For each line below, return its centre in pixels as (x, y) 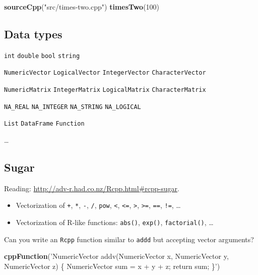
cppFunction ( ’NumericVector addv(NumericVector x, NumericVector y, (116, 256)
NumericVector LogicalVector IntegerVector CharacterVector (105, 73)
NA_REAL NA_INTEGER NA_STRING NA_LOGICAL (73, 107)
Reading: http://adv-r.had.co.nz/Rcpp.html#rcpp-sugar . (92, 188)
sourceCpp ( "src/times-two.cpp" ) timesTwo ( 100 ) (82, 7)
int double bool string (42, 56)
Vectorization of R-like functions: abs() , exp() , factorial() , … (115, 222)
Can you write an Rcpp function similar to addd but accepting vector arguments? (129, 239)
